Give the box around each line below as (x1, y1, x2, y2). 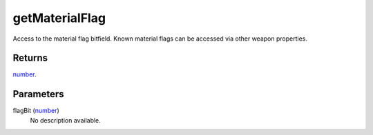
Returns (12, 52, 48, 64)
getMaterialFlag (12, 10, 106, 25)
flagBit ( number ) (12, 107, 60, 115)
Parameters (12, 88, 64, 100)
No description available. (30, 116, 102, 124)
